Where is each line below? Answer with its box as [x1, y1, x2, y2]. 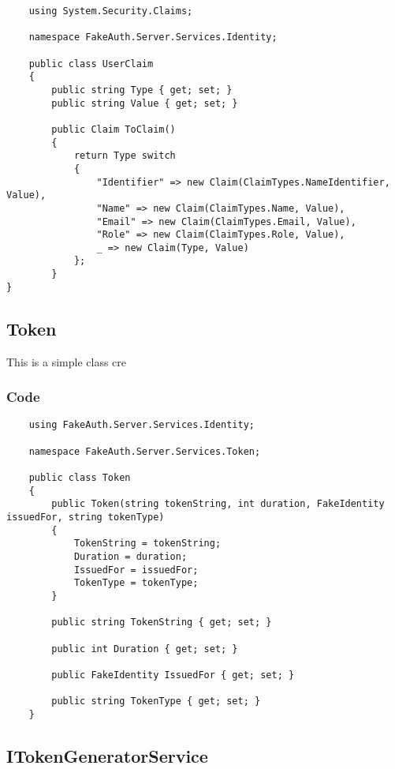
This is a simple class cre [6, 353, 127, 369]
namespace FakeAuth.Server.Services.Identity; [28, 32, 278, 43]
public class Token [28, 472, 131, 484]
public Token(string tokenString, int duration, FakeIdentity [51, 498, 385, 510]
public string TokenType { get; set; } [51, 696, 261, 707]
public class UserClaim [28, 58, 154, 69]
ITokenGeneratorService [6, 743, 208, 767]
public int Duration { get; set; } [51, 643, 238, 655]
